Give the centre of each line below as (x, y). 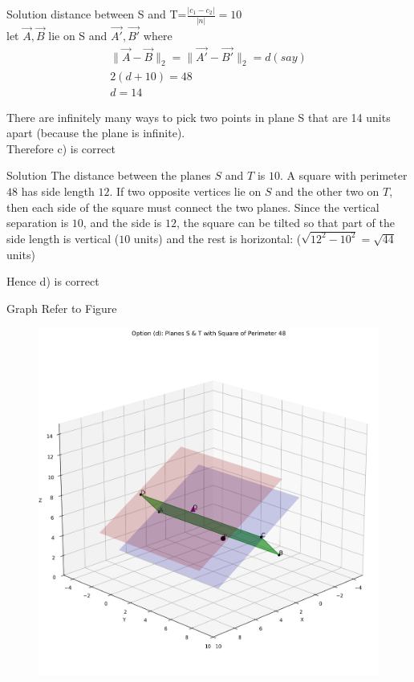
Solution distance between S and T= (97, 14)
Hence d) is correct (53, 281)
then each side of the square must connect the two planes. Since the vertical (193, 207)
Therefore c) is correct (61, 148)
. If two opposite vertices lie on (185, 191)
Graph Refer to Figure (62, 308)
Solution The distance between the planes (109, 175)
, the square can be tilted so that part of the (285, 223)
